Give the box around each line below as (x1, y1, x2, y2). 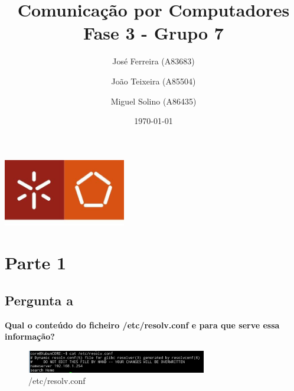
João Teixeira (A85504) (111, 74, 196, 87)
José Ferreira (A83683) (112, 55, 195, 67)
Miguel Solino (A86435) (110, 95, 197, 107)
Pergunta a (5, 291, 74, 309)
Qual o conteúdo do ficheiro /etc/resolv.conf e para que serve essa (5, 318, 280, 331)
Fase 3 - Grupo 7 (83, 21, 224, 45)
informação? (5, 330, 55, 343)
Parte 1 (5, 250, 67, 275)
